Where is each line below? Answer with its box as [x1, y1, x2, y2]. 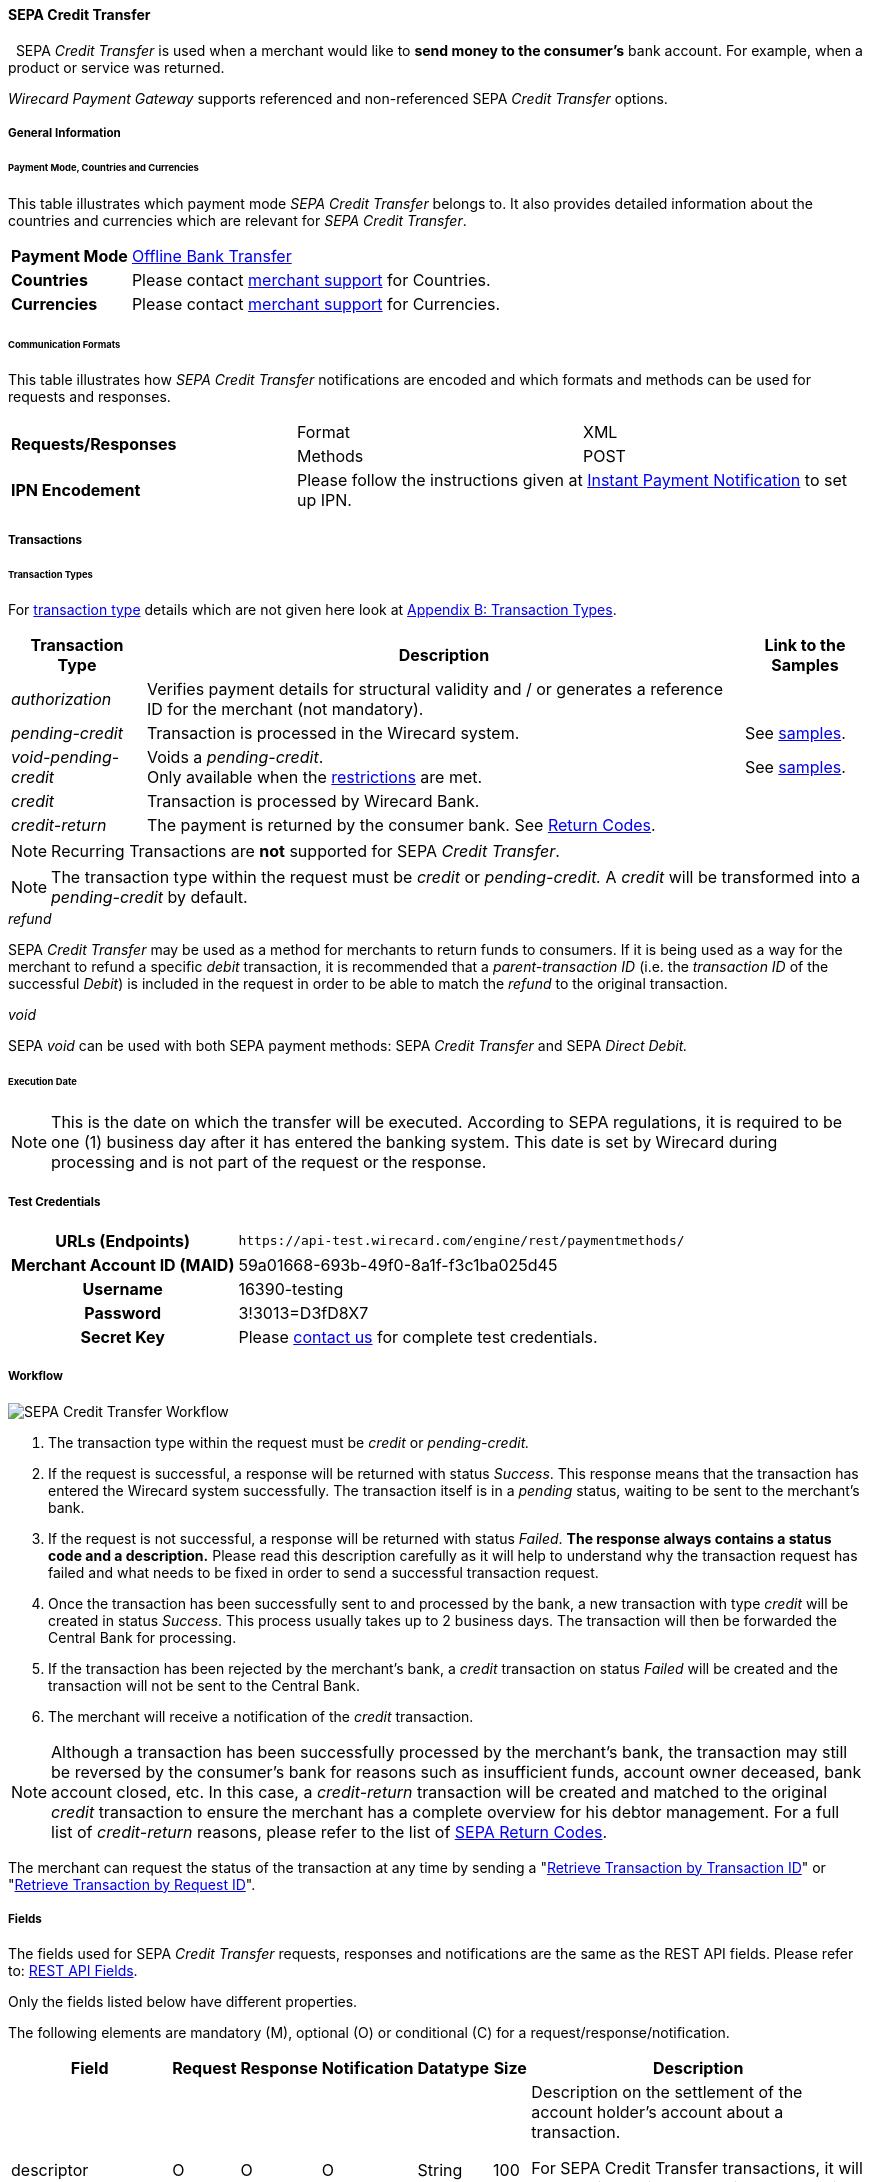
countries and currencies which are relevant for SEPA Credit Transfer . [8, 211, 467, 229]
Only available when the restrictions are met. [146, 767, 483, 788]
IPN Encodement [11, 480, 141, 501]
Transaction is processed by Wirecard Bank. [146, 791, 480, 812]
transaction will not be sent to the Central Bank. [48, 1676, 361, 1694]
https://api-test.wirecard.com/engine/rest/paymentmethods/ [238, 1233, 685, 1249]
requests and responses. [8, 388, 171, 406]
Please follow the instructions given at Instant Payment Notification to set [296, 470, 847, 491]
